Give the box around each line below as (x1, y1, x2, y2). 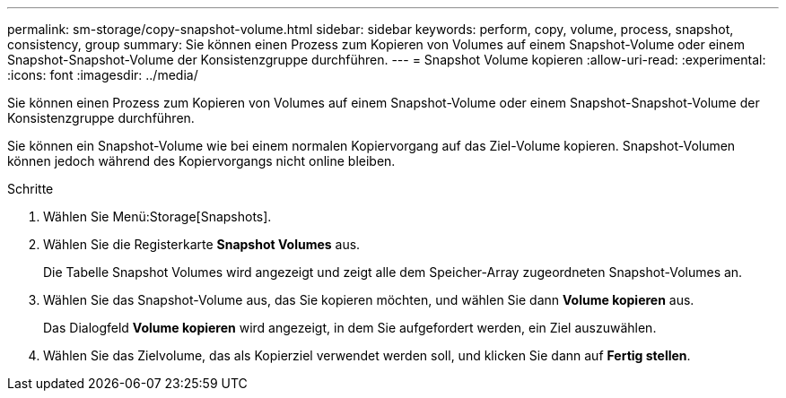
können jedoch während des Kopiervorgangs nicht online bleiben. (7, 153, 396, 169)
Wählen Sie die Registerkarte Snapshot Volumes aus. (43, 237, 361, 252)
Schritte (7, 181, 54, 196)
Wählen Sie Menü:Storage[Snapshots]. (43, 209, 272, 224)
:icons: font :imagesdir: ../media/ (7, 67, 198, 82)
